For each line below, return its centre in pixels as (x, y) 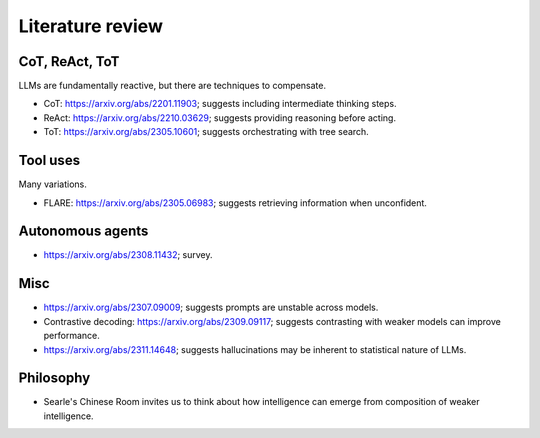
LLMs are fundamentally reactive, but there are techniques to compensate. (172, 86)
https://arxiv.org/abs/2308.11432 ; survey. (128, 255)
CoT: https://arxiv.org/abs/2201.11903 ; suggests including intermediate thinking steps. (220, 104)
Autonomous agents (83, 231)
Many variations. (52, 184)
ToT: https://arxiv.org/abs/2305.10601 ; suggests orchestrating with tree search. (206, 132)
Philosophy (54, 378)
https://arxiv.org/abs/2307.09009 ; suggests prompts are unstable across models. (211, 307)
